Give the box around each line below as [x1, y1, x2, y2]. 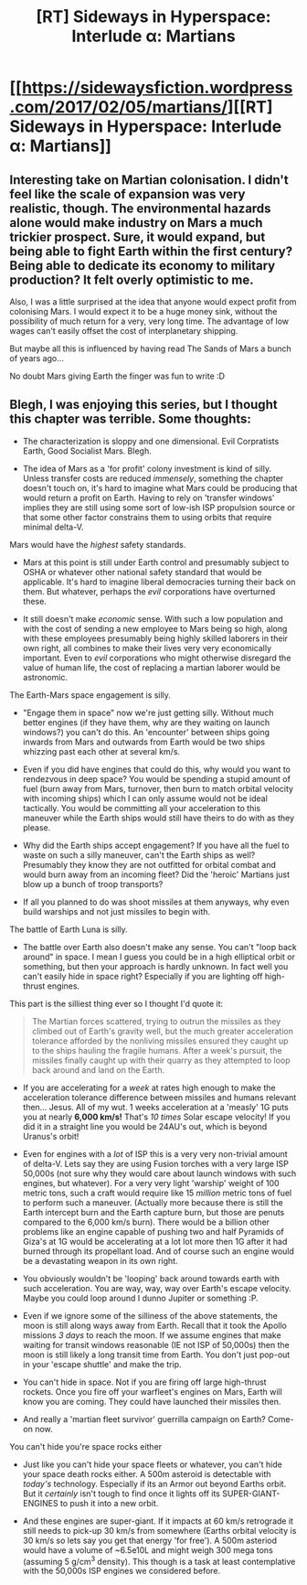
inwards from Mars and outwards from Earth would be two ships [22, 736, 266, 747]
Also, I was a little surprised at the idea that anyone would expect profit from [9, 296, 297, 307]
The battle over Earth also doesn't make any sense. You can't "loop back [22, 941, 297, 952]
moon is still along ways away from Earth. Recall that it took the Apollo [22, 1320, 288, 1331]
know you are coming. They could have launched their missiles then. [22, 1396, 281, 1407]
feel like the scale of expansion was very [9, 186, 246, 202]
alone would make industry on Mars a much [9, 215, 263, 230]
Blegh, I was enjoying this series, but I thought [9, 397, 278, 412]
